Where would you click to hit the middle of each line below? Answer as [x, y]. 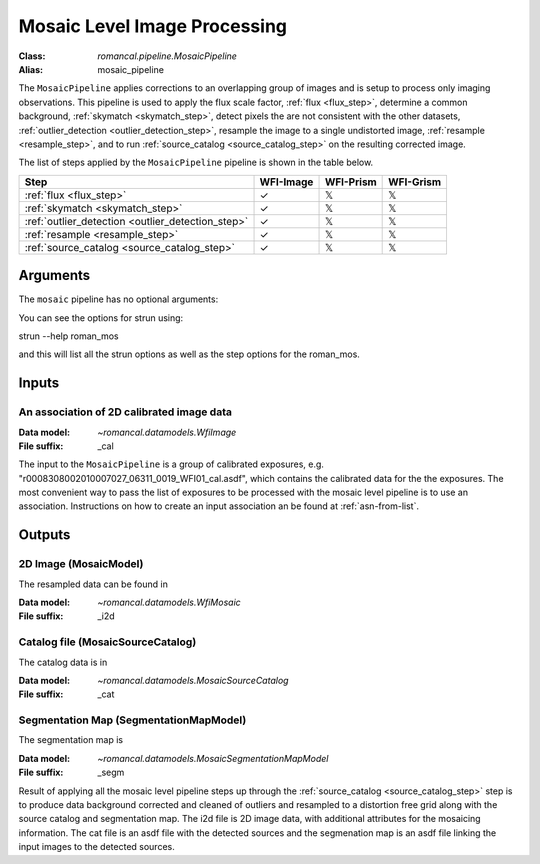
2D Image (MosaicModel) [81, 564]
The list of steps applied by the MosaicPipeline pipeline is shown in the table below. [196, 162]
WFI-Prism [350, 182]
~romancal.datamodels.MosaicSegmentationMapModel [213, 758]
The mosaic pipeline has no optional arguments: [118, 299]
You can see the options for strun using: [101, 317]
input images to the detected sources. [96, 847]
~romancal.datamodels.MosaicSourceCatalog [193, 680]
